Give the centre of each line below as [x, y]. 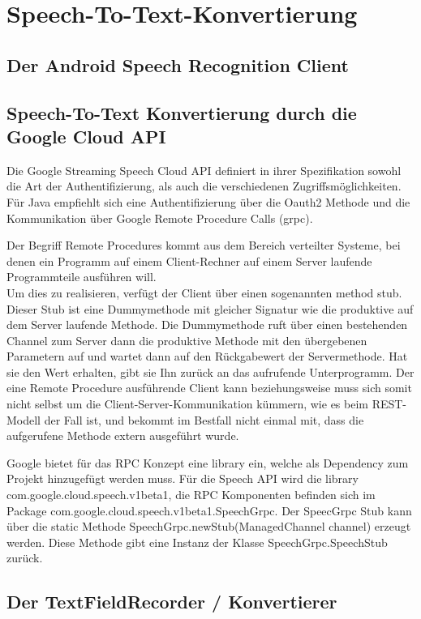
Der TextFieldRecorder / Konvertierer [172, 602]
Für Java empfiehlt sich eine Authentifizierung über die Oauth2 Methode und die [208, 201]
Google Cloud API [86, 136]
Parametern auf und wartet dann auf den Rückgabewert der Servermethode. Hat [207, 356]
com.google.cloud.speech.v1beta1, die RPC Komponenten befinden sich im [191, 495]
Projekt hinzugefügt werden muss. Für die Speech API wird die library [183, 478]
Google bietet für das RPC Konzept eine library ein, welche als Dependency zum [208, 462]
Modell [24, 419]
